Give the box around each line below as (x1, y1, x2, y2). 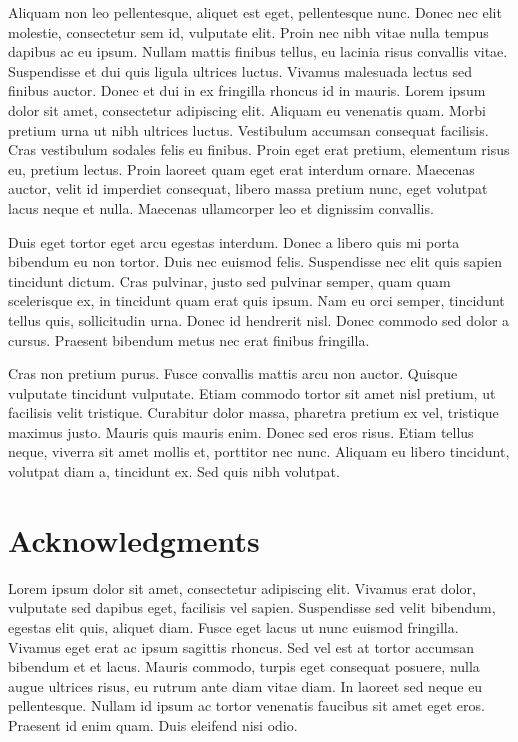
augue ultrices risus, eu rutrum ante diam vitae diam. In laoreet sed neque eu (8, 675, 483, 696)
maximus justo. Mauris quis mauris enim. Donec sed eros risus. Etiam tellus (8, 421, 474, 442)
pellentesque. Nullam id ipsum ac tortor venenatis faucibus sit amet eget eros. (8, 695, 485, 716)
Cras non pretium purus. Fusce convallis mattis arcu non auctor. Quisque (8, 363, 458, 384)
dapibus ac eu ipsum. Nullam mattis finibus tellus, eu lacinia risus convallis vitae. (8, 41, 508, 62)
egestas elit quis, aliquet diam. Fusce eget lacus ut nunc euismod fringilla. (8, 616, 459, 637)
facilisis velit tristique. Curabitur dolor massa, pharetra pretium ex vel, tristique (8, 402, 499, 423)
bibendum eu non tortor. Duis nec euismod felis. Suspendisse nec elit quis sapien (8, 251, 503, 272)
